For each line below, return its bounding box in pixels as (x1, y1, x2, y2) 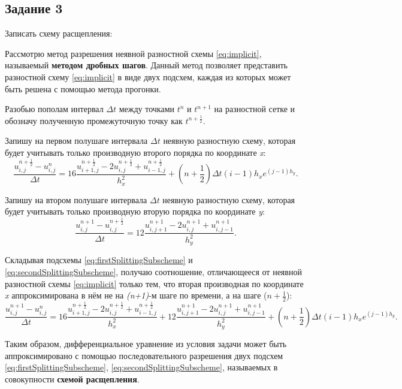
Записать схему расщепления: (5, 27, 113, 40)
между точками (119, 102, 175, 115)
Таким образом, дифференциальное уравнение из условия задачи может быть (5, 337, 287, 350)
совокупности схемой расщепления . (5, 373, 140, 385)
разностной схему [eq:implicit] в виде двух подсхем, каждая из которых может (5, 70, 291, 83)
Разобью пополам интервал (5, 102, 104, 115)
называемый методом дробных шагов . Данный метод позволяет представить (5, 59, 288, 71)
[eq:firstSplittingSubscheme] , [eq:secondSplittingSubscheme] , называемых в (5, 361, 278, 373)
